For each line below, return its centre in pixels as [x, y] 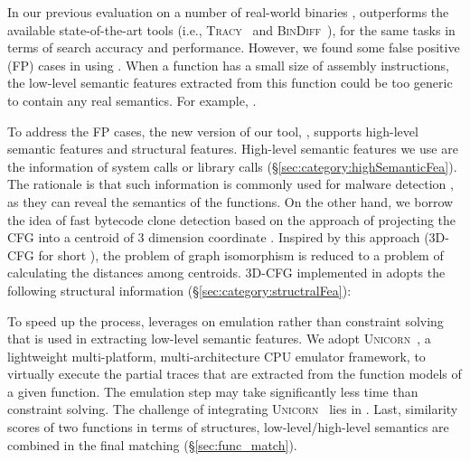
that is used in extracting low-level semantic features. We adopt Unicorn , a [219, 339]
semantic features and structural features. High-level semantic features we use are [233, 149]
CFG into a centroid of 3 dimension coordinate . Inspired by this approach [214, 237]
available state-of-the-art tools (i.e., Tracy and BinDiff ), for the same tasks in [231, 29]
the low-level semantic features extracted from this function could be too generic [230, 83]
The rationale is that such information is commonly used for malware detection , [230, 184]
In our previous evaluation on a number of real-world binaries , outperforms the [228, 12]
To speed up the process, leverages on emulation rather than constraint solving [226, 320]
